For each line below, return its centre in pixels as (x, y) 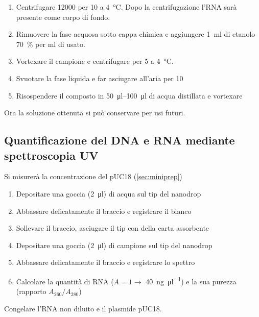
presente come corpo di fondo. (63, 17)
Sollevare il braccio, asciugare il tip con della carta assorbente (113, 228)
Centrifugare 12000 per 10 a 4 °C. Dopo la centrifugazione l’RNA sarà (126, 7)
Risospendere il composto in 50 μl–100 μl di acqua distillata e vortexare (129, 95)
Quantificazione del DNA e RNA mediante (120, 140)
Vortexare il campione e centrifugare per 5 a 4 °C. (95, 61)
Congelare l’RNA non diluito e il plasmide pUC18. (83, 308)
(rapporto (31, 291)
